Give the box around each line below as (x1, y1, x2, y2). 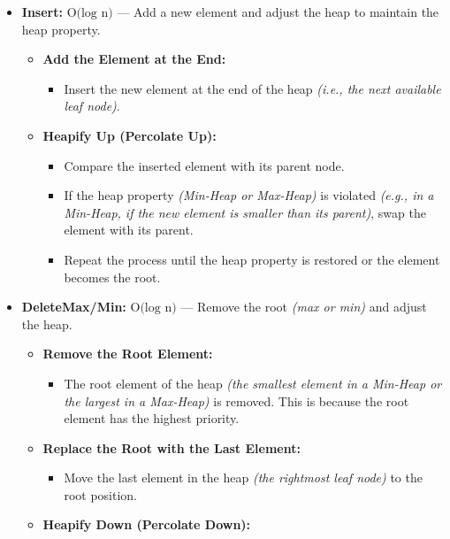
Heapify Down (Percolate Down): (42, 515, 251, 534)
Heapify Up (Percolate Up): (42, 126, 217, 144)
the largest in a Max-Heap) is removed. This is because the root (64, 391, 409, 410)
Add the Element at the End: (42, 50, 226, 68)
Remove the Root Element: (42, 344, 213, 363)
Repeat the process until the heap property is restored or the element (64, 250, 440, 268)
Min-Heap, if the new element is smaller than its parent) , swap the (64, 203, 426, 221)
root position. (64, 485, 137, 504)
